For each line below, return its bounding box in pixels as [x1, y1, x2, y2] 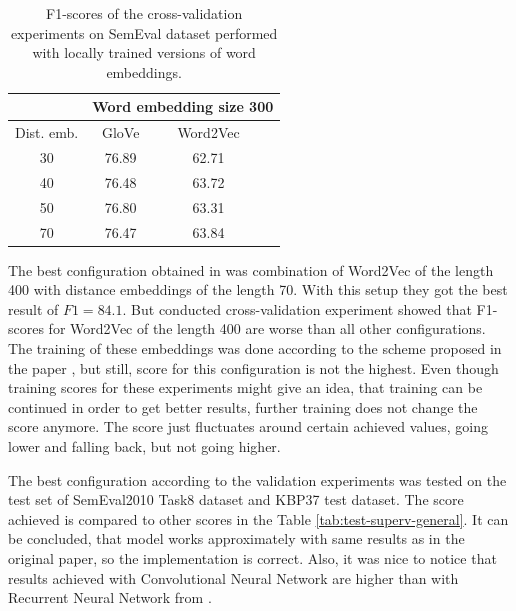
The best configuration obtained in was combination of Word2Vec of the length [8, 259, 494, 280]
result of [8, 298, 59, 319]
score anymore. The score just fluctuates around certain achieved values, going [8, 416, 489, 437]
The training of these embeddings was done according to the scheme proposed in [8, 338, 502, 359]
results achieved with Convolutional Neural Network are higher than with [8, 567, 459, 588]
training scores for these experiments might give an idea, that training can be [8, 377, 483, 398]
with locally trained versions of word [32, 42, 256, 63]
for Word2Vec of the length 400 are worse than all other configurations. [48, 318, 486, 339]
